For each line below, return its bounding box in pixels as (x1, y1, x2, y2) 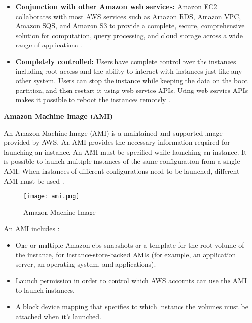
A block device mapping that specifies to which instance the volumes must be (15, 301, 248, 311)
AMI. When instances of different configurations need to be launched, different (4, 165, 240, 176)
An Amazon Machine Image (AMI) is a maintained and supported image (4, 127, 223, 138)
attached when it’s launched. (15, 311, 101, 321)
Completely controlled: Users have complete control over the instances (15, 56, 236, 66)
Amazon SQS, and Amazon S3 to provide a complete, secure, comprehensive (15, 21, 245, 31)
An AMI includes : (4, 223, 60, 233)
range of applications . (15, 40, 82, 50)
